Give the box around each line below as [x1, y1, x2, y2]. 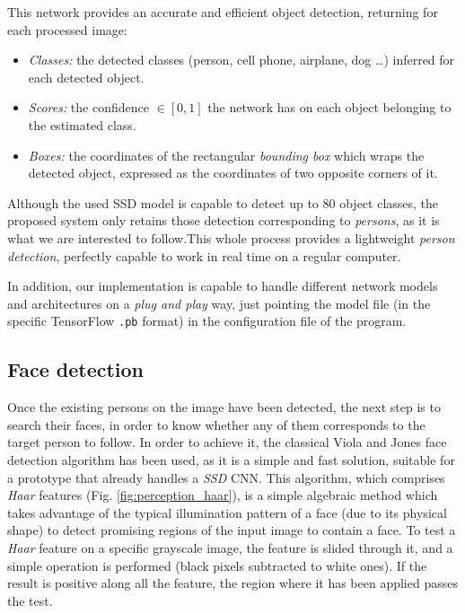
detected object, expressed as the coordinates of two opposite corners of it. [28, 163, 438, 182]
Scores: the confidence [28, 98, 149, 117]
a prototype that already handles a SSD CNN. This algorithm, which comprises [7, 468, 445, 486]
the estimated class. [28, 115, 136, 134]
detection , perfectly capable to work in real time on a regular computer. [7, 246, 401, 265]
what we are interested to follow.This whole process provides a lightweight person [7, 228, 455, 247]
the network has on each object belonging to [207, 98, 452, 117]
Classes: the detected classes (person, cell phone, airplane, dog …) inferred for [28, 50, 455, 69]
